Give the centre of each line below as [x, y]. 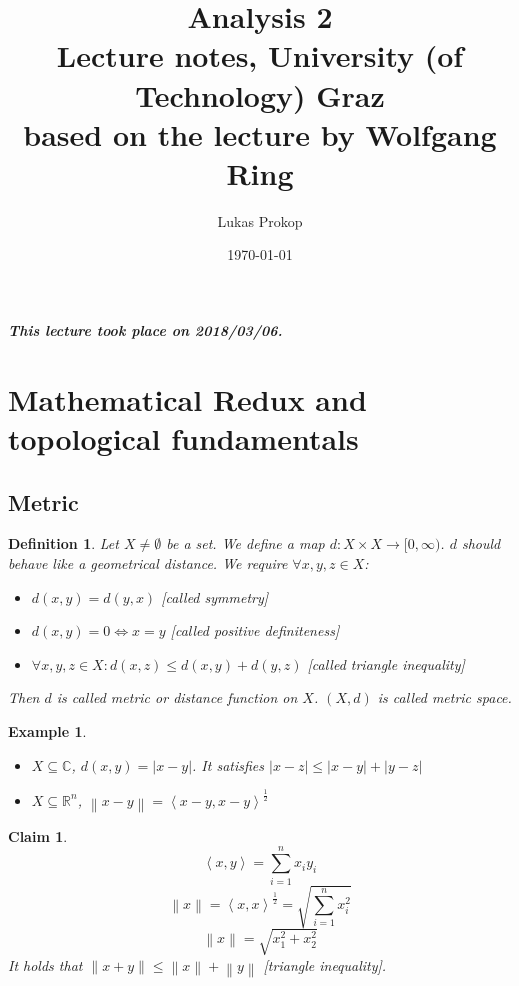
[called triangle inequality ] [386, 663]
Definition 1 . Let [63, 543]
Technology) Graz [260, 94]
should [481, 543]
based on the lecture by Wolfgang [260, 133]
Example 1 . [47, 730]
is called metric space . [444, 697]
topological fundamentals [183, 438]
